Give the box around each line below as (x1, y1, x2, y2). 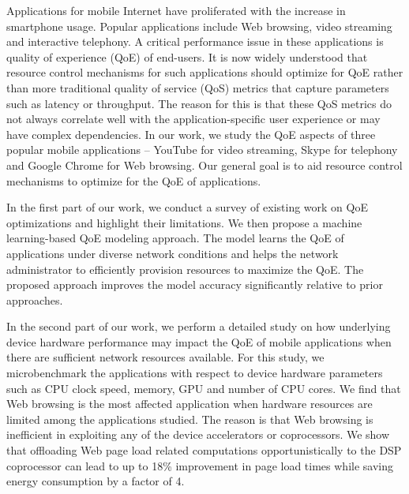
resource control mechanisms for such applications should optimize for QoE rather (6, 64, 403, 80)
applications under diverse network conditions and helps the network (6, 245, 339, 261)
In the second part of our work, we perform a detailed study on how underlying (6, 318, 391, 335)
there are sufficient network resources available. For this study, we (6, 349, 325, 365)
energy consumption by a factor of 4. (6, 473, 185, 489)
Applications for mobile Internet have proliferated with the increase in (6, 2, 346, 18)
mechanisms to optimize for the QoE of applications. (6, 172, 261, 189)
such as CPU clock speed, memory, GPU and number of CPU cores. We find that (6, 380, 401, 396)
